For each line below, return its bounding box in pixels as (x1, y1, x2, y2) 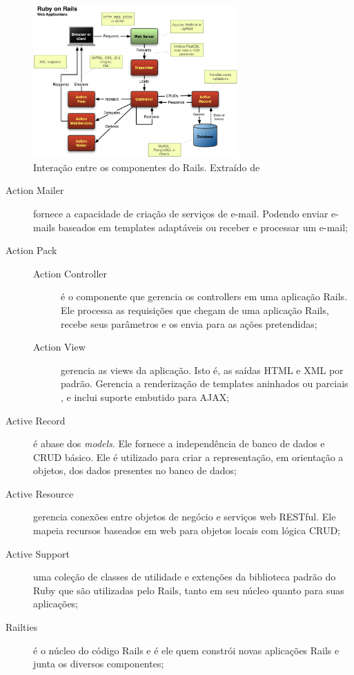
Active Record (6, 413, 66, 427)
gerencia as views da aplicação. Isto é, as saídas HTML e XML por (61, 362, 344, 377)
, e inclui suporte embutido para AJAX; (61, 389, 230, 404)
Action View (33, 340, 86, 354)
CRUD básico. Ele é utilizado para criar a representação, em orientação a (33, 449, 344, 464)
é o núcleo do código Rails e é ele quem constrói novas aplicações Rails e (33, 643, 340, 657)
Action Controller (33, 266, 108, 280)
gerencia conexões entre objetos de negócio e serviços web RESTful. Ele (33, 509, 336, 524)
